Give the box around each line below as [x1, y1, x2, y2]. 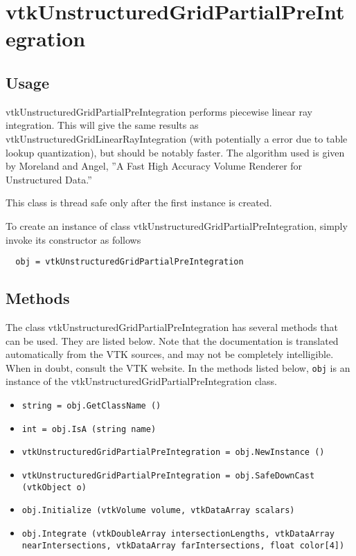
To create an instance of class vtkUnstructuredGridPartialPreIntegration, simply [6, 218, 348, 233]
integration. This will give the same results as [6, 118, 199, 132]
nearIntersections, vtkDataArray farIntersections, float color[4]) [21, 540, 345, 550]
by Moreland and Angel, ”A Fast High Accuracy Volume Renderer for [6, 159, 303, 173]
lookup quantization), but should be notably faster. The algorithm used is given [6, 145, 345, 159]
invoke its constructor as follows [6, 232, 141, 246]
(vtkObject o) [21, 482, 87, 492]
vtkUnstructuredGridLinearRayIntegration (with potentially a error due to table [6, 131, 348, 145]
